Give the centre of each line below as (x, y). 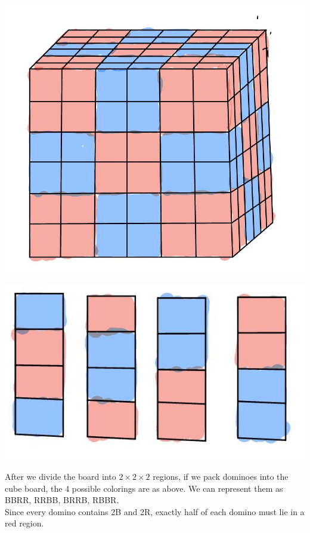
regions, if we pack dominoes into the (221, 476)
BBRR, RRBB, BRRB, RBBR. (62, 500)
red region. (24, 523)
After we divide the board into (61, 476)
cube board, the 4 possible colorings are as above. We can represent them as (144, 488)
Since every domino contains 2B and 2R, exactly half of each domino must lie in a (155, 511)
